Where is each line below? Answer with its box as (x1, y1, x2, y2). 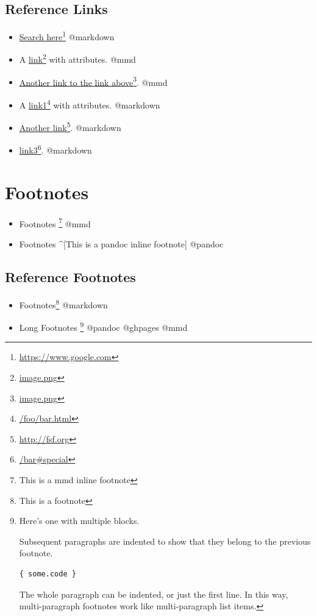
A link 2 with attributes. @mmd (19, 51, 136, 66)
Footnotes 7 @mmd (19, 215, 91, 230)
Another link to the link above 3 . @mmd (19, 74, 168, 88)
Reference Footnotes (5, 267, 136, 286)
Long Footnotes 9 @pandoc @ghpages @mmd (19, 319, 188, 333)
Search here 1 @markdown (19, 29, 115, 43)
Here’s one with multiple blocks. (19, 514, 140, 527)
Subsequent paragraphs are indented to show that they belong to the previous (19, 534, 311, 547)
